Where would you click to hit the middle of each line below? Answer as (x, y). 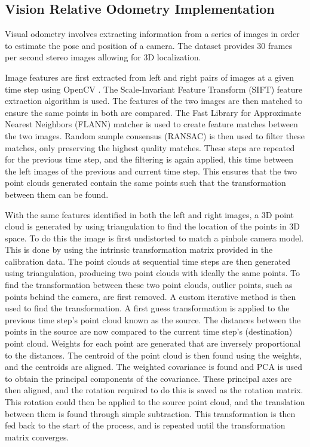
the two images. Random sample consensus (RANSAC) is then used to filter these (155, 135)
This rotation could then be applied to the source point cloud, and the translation (155, 402)
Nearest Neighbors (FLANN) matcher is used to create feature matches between (151, 124)
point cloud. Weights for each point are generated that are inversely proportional (153, 343)
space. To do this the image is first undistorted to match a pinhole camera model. (154, 238)
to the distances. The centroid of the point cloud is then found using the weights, (154, 355)
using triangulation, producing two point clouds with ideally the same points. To (152, 273)
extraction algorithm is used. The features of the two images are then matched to (154, 101)
